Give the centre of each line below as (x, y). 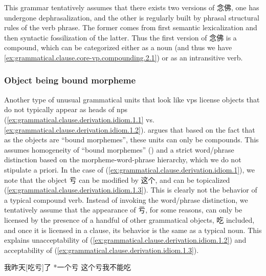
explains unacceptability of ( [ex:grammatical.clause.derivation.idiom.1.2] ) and (125, 240)
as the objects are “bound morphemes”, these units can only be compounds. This (131, 140)
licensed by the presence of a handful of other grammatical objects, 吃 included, (129, 219)
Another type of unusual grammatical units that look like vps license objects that (132, 99)
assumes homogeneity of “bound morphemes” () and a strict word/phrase (119, 149)
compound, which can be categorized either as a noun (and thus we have (118, 47)
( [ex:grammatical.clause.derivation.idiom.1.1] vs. (79, 119)
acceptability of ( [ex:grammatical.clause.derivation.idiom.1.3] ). (102, 250)
